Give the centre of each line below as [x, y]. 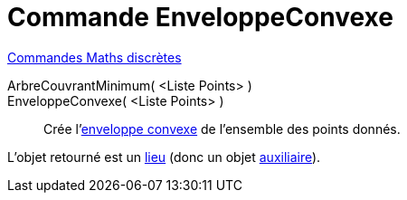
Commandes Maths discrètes [95, 57]
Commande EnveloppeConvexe [200, 17]
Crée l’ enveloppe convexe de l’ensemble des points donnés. [222, 129]
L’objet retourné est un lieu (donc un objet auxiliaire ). [164, 157]
